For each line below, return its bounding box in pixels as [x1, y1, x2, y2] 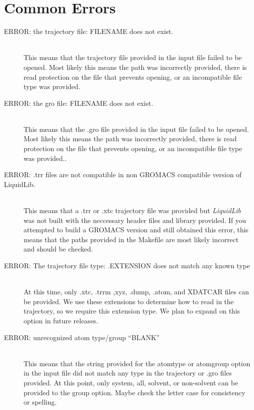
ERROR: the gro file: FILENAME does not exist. [4, 97, 153, 108]
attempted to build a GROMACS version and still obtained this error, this [24, 224, 249, 235]
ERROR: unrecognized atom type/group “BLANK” [4, 332, 160, 342]
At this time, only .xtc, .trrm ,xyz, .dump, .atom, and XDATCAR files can [24, 286, 249, 297]
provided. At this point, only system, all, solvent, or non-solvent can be [24, 377, 238, 387]
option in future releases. [24, 315, 98, 325]
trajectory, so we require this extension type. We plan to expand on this [24, 306, 240, 316]
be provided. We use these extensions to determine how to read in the [24, 296, 234, 306]
